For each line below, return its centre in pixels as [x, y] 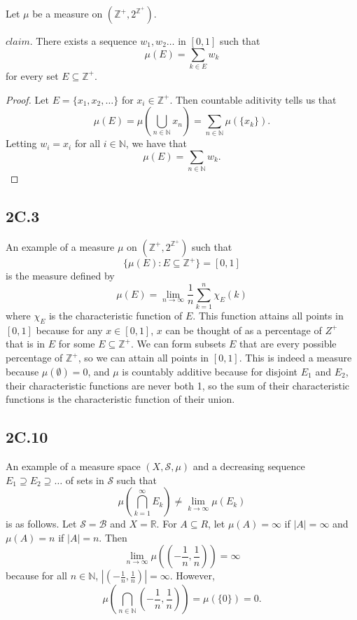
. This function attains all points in [268, 316]
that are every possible [288, 344]
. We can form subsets [178, 344]
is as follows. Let [41, 524]
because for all [37, 576]
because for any [69, 330]
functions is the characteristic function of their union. [120, 399]
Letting [21, 143]
